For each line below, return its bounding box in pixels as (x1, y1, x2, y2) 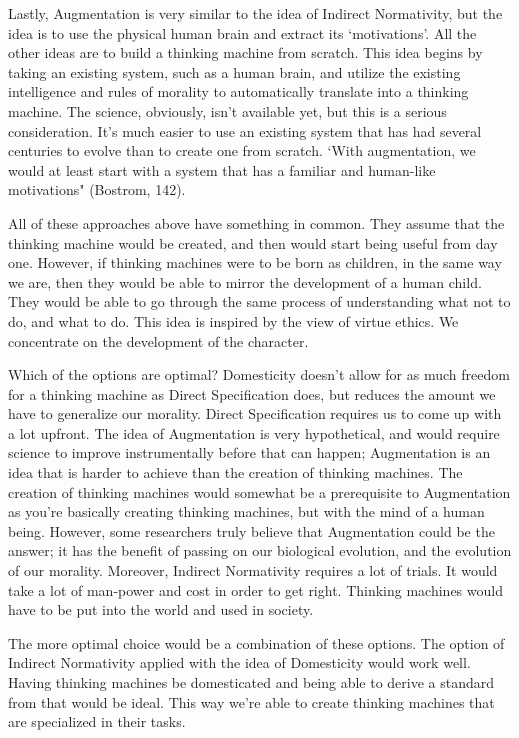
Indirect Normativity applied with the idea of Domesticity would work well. (8, 652, 471, 673)
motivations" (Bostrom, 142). (8, 179, 186, 200)
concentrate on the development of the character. (8, 330, 309, 351)
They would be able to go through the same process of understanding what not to (8, 291, 511, 312)
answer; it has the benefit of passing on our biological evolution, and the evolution (8, 540, 512, 561)
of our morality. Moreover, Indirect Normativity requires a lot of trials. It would (8, 560, 498, 581)
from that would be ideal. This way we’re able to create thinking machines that (8, 691, 495, 712)
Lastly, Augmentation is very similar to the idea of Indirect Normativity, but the (8, 3, 503, 23)
